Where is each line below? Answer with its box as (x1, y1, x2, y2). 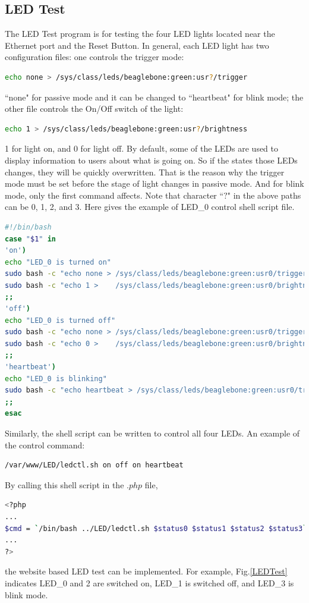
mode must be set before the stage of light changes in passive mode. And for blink (5, 177, 304, 190)
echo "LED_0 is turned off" (5, 316, 116, 325)
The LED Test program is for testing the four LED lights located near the (5, 27, 275, 40)
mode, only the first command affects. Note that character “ (5, 189, 224, 201)
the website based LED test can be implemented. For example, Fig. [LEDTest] (5, 565, 288, 577)
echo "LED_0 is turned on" (5, 257, 111, 266)
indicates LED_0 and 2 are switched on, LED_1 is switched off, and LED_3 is (5, 576, 294, 589)
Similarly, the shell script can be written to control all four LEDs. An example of (5, 427, 300, 439)
